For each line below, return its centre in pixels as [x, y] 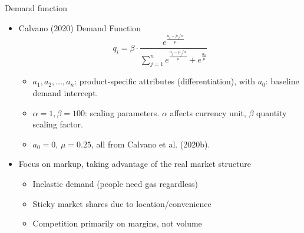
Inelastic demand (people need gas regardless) [115, 184]
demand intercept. [65, 93]
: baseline [282, 81]
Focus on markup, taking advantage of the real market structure [135, 164]
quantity [272, 112]
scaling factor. [58, 124]
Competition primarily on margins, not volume [117, 223]
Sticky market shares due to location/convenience [122, 203]
